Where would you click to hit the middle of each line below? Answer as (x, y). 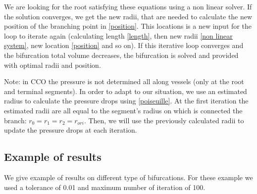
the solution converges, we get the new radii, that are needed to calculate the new (128, 16)
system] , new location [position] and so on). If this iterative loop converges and (124, 45)
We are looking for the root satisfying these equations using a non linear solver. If (128, 6)
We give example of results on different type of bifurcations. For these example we (128, 177)
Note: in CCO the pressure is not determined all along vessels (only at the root (124, 81)
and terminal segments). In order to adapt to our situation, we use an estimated (126, 91)
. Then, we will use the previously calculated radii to (164, 120)
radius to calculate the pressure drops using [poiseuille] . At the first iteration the (126, 101)
